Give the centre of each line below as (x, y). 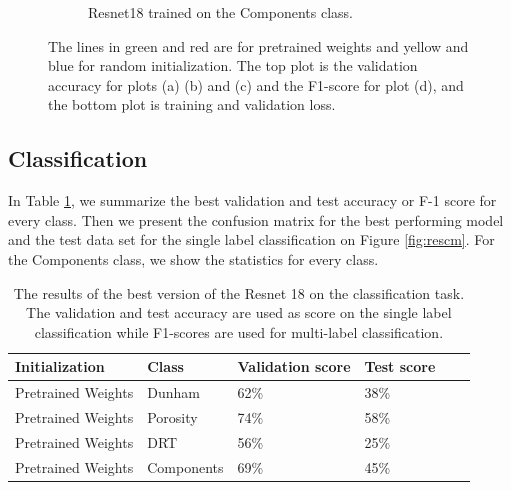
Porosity (172, 417)
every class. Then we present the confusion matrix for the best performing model (256, 219)
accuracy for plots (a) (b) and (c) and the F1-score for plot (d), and (256, 84)
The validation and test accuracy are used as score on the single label (239, 312)
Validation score (294, 366)
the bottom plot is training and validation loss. (192, 104)
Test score (400, 366)
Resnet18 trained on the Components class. (220, 12)
